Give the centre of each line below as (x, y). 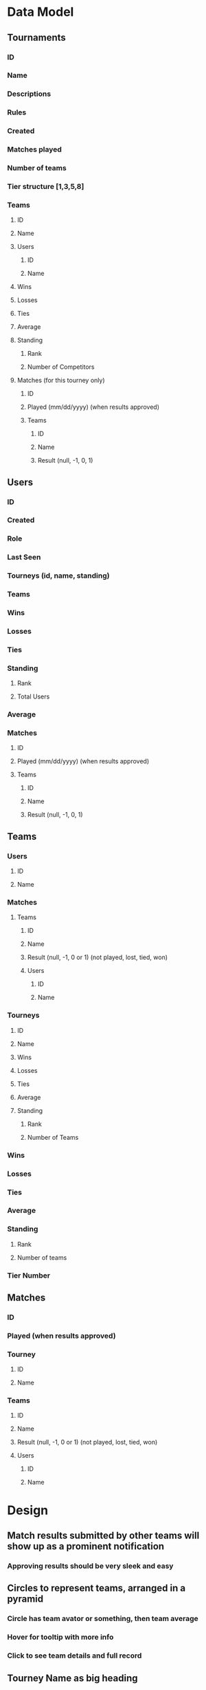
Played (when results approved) (61, 1336)
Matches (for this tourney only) (61, 381)
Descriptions (29, 94)
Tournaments (37, 38)
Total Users (33, 696)
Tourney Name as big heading (73, 1678)
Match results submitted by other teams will (103, 1536)
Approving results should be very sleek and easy (90, 1566)
